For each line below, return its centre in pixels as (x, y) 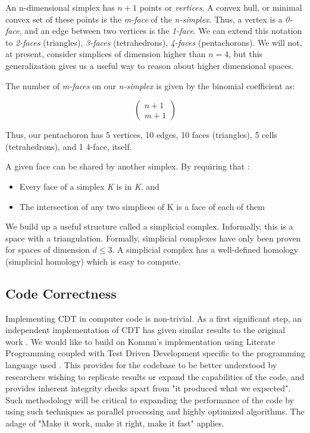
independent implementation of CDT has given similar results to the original (145, 330)
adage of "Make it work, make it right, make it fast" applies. (115, 423)
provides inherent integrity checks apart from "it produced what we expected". (148, 388)
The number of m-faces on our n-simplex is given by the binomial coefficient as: (150, 85)
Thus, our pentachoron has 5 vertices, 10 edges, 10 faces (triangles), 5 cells (141, 135)
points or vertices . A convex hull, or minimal (221, 7)
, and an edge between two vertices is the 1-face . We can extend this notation (161, 31)
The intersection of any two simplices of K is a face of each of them (142, 206)
